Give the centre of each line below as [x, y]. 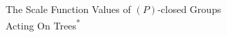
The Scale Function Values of [68, 9]
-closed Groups [189, 9]
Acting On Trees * [43, 24]
